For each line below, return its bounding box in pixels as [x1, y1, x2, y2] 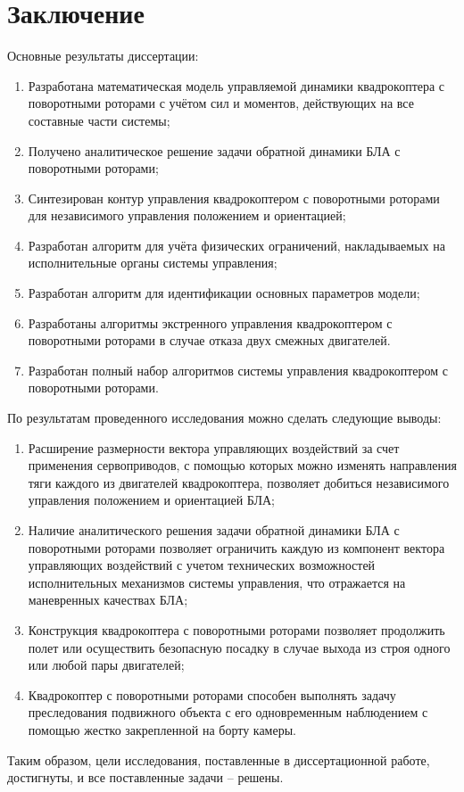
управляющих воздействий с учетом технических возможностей [28, 556, 376, 574]
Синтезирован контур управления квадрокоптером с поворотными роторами [28, 188, 440, 207]
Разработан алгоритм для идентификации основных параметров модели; [28, 284, 420, 302]
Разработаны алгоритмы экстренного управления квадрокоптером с [28, 313, 393, 332]
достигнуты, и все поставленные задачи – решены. [7, 768, 284, 787]
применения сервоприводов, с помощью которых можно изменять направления [28, 456, 457, 474]
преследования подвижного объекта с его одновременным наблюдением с [28, 703, 428, 722]
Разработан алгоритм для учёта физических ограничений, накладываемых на [28, 235, 445, 254]
